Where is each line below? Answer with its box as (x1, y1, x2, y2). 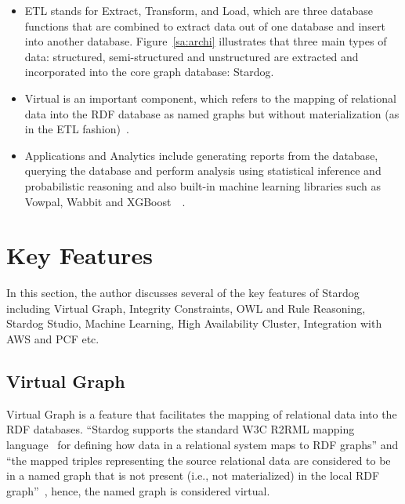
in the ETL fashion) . (24, 121, 129, 137)
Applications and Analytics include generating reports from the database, (24, 147, 378, 163)
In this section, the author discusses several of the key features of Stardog (6, 285, 360, 301)
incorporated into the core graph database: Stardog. (24, 63, 274, 80)
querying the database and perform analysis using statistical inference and (24, 162, 381, 179)
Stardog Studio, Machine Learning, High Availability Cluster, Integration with (6, 315, 382, 332)
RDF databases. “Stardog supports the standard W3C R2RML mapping (6, 421, 355, 437)
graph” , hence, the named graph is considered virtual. (6, 482, 270, 499)
